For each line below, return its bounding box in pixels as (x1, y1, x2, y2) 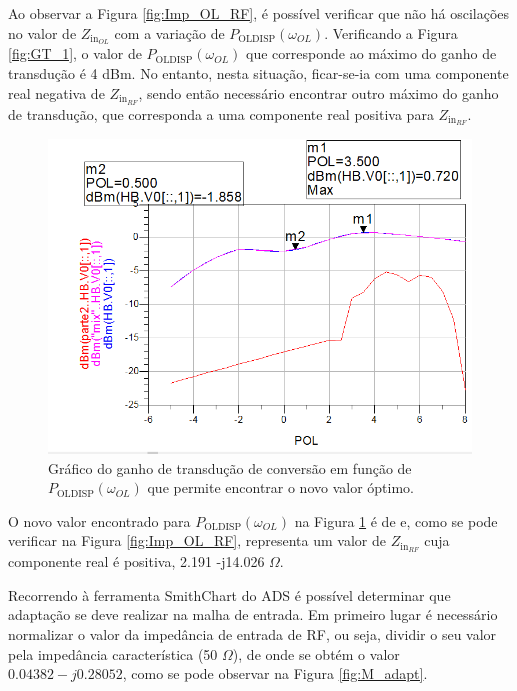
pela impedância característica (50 (8, 643, 218, 664)
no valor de (8, 22, 77, 43)
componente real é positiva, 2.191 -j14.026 (8, 551, 265, 572)
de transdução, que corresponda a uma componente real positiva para (8, 103, 434, 124)
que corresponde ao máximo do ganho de (246, 43, 497, 64)
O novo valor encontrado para (8, 510, 191, 531)
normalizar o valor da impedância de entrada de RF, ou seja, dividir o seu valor (8, 624, 497, 645)
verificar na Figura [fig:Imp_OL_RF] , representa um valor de (8, 530, 386, 551)
